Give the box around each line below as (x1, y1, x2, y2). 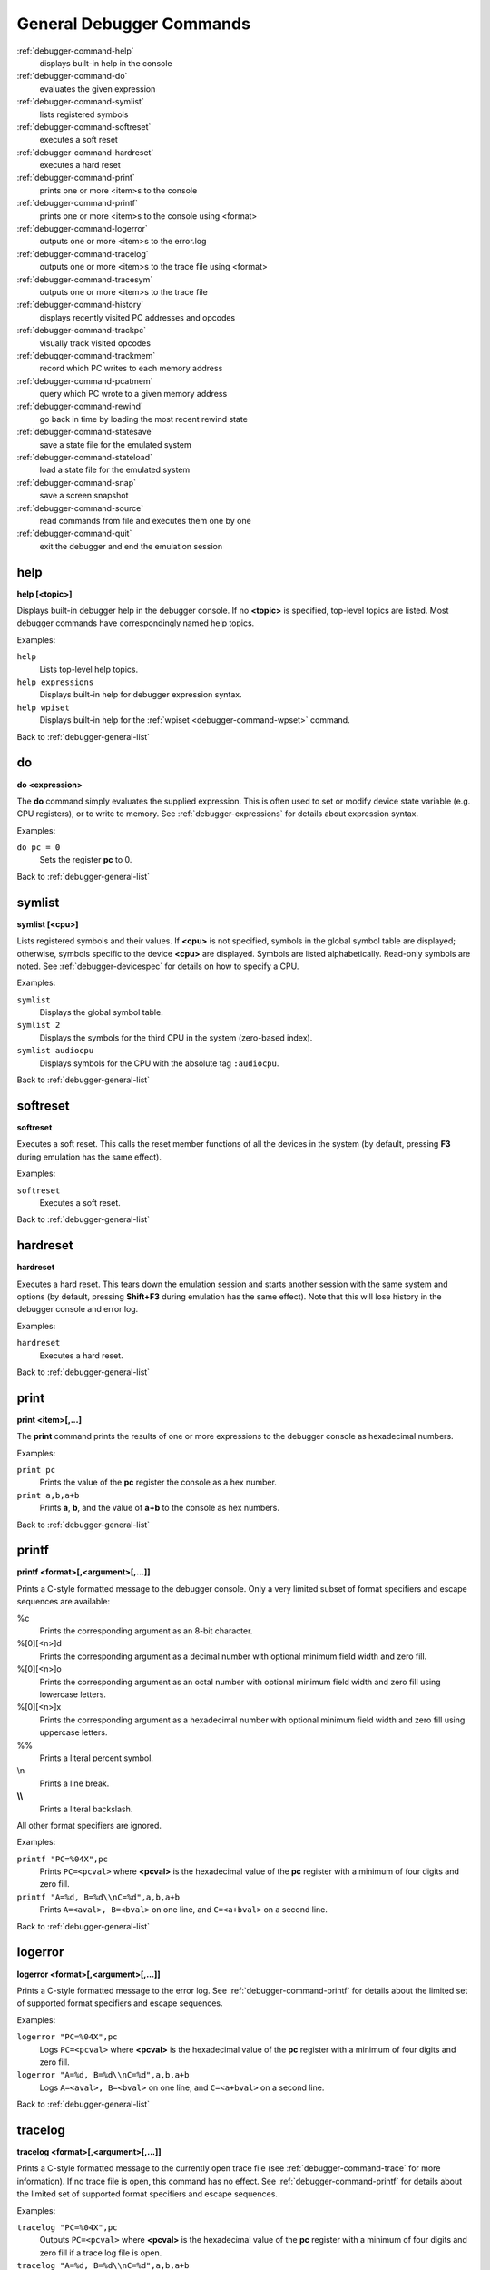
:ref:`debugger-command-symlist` (16, 96, 144, 107)
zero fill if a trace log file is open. (39, 2247, 162, 2258)
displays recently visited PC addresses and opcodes (39, 311, 236, 322)
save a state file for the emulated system (39, 439, 191, 449)
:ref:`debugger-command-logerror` (16, 223, 149, 234)
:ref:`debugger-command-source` (16, 502, 144, 513)
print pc (16, 1465, 56, 1475)
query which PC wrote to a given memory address (39, 389, 228, 400)
